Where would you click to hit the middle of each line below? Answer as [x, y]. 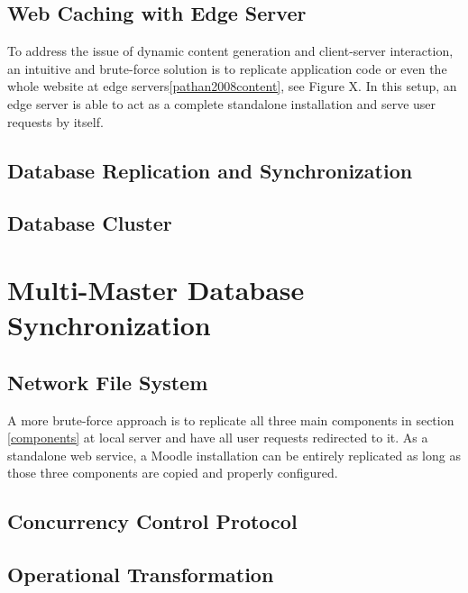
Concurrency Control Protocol [152, 521]
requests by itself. [55, 121]
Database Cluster [90, 223]
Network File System [108, 382]
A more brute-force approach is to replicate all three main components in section [231, 420]
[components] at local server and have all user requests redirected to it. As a [218, 438]
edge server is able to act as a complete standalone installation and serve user [222, 103]
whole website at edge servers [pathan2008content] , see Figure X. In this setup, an [232, 86]
